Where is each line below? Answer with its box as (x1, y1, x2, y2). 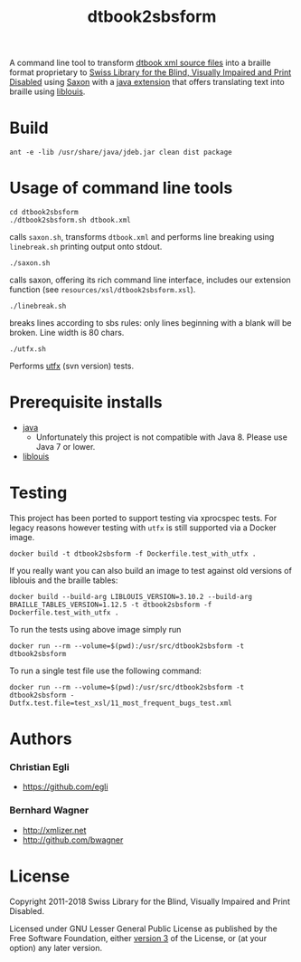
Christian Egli (9, 761, 70, 774)
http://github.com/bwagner (22, 834, 124, 845)
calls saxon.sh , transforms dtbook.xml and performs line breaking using (9, 232, 275, 243)
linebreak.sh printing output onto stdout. (9, 242, 163, 252)
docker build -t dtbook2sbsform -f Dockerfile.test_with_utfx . (9, 549, 257, 558)
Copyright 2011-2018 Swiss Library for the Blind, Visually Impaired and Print (9, 896, 291, 907)
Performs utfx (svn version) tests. (9, 360, 134, 372)
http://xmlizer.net (22, 824, 87, 835)
